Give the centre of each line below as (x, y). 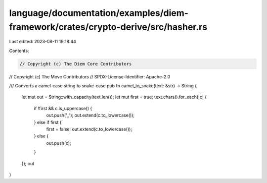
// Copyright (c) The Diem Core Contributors (76, 64)
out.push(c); (59, 143)
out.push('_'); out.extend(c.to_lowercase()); (90, 115)
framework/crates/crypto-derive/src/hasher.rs (108, 27)
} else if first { (48, 122)
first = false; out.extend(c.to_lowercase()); (89, 129)
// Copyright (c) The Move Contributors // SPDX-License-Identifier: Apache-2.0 (90, 76)
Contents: (19, 51)
